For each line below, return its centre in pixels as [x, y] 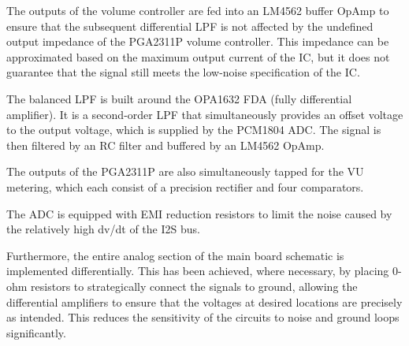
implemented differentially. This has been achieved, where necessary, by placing [198, 271]
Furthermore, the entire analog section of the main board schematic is [175, 255]
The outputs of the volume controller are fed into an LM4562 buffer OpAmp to [198, 10]
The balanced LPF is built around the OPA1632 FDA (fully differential [179, 98]
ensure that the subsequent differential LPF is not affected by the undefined [190, 26]
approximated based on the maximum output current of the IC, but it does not [198, 56]
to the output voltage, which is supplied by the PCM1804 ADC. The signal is [194, 130]
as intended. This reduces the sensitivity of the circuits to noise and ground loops [203, 317]
